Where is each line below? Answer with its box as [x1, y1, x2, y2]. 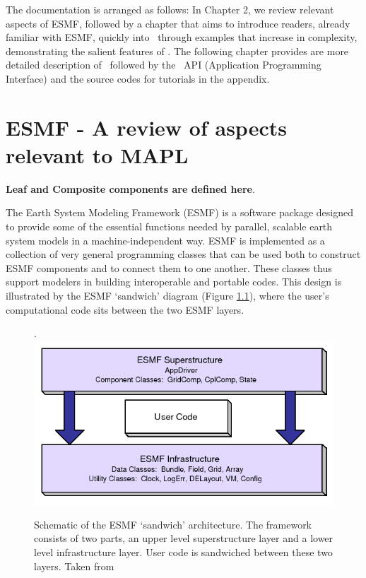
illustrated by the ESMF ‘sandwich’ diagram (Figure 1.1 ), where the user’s [6, 288, 329, 303]
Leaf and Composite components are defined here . [6, 181, 255, 196]
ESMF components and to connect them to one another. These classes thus [6, 260, 332, 275]
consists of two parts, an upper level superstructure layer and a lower [34, 531, 333, 545]
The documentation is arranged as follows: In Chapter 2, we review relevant [6, 2, 334, 16]
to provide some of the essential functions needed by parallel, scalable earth [6, 219, 333, 234]
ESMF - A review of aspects [6, 112, 287, 141]
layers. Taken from [34, 558, 114, 573]
